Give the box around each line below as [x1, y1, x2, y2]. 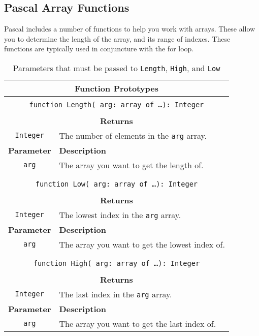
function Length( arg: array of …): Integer [29, 100, 204, 109]
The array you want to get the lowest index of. [59, 238, 225, 250]
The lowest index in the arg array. [59, 208, 181, 221]
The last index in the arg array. [59, 288, 172, 300]
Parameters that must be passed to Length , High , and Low [13, 62, 220, 74]
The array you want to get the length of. [59, 159, 204, 171]
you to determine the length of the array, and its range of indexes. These [4, 33, 231, 44]
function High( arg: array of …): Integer [33, 259, 200, 267]
